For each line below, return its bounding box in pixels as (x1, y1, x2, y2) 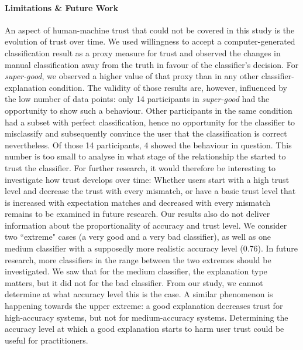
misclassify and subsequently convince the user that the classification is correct (5, 127, 287, 140)
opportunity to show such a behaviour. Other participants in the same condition (5, 104, 292, 116)
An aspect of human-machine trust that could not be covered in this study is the (5, 23, 295, 36)
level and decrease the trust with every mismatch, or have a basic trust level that (5, 185, 296, 197)
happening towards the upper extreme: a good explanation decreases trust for (5, 300, 283, 312)
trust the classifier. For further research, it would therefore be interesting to (5, 161, 276, 174)
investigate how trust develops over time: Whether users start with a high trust (5, 173, 290, 185)
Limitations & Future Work (5, 1, 119, 13)
